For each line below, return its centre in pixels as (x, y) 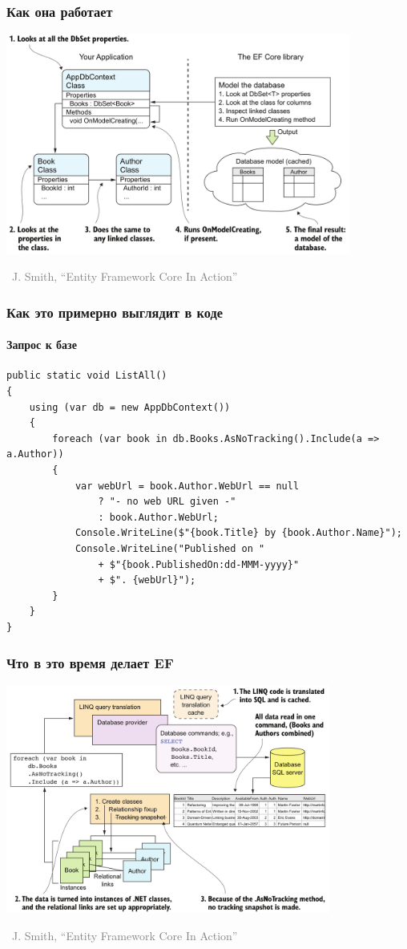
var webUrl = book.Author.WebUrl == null (187, 486)
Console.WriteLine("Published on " (170, 549)
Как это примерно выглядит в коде (115, 312)
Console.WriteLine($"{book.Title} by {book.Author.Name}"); (238, 533)
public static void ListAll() (87, 376)
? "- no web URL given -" (167, 502)
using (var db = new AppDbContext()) (130, 407)
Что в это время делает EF (90, 662)
